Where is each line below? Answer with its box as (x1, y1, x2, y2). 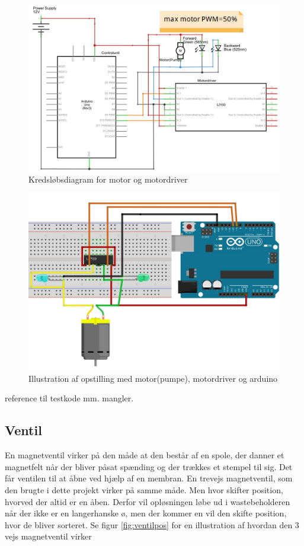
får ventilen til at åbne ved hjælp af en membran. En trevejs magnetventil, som (5, 472, 293, 484)
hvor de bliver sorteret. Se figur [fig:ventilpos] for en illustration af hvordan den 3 (5, 518, 299, 531)
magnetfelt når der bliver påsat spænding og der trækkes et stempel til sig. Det (5, 460, 293, 472)
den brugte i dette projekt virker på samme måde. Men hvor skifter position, (5, 483, 283, 496)
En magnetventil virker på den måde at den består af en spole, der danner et (5, 449, 284, 461)
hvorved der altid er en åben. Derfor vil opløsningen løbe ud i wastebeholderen (5, 495, 290, 507)
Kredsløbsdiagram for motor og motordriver (28, 173, 188, 186)
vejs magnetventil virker (5, 530, 92, 542)
